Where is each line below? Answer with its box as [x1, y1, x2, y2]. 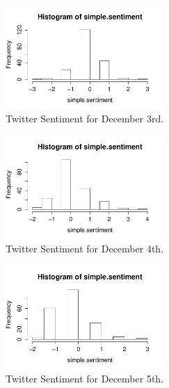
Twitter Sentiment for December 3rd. [6, 111, 164, 126]
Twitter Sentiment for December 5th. [6, 371, 164, 386]
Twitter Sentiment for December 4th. [6, 241, 164, 256]
